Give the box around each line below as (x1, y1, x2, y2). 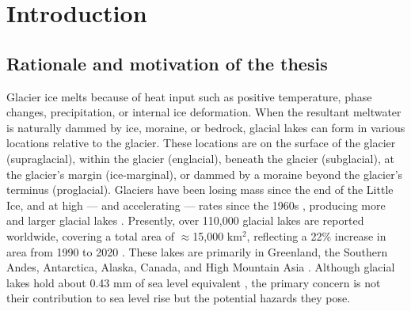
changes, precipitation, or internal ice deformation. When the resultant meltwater (6, 104, 401, 120)
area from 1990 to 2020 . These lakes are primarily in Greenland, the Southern (6, 243, 388, 260)
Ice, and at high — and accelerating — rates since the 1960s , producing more (6, 196, 386, 213)
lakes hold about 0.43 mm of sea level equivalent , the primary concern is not (6, 274, 381, 290)
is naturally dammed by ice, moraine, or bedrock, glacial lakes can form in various (6, 119, 405, 135)
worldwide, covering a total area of (6, 227, 175, 244)
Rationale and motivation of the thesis (6, 51, 328, 75)
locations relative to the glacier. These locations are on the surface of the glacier (6, 135, 396, 151)
